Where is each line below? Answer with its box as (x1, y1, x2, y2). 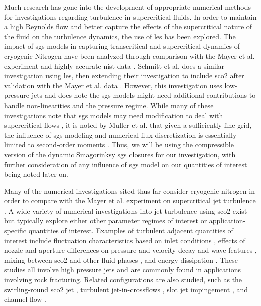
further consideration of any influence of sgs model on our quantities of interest (4, 159, 247, 169)
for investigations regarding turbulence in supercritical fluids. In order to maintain (4, 11, 257, 22)
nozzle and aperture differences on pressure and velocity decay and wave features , (4, 245, 257, 255)
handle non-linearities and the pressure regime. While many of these (4, 99, 214, 110)
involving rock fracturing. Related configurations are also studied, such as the (4, 274, 242, 285)
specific (4, 225, 27, 236)
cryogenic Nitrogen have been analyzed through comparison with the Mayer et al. (4, 50, 255, 61)
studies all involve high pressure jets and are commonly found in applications (4, 264, 241, 275)
